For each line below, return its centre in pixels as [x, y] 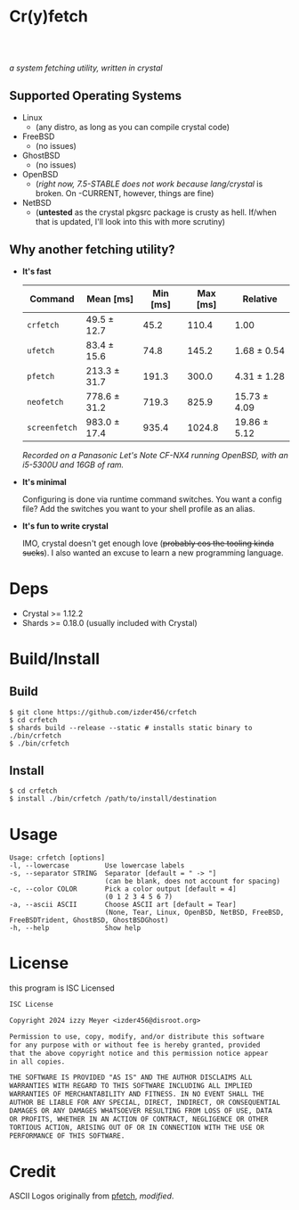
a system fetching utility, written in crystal [86, 68]
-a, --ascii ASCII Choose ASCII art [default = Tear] [123, 905]
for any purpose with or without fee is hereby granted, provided [135, 1045]
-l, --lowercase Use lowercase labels [97, 866]
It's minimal [44, 482]
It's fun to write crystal [65, 526]
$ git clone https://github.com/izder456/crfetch [103, 712]
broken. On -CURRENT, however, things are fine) [125, 193]
